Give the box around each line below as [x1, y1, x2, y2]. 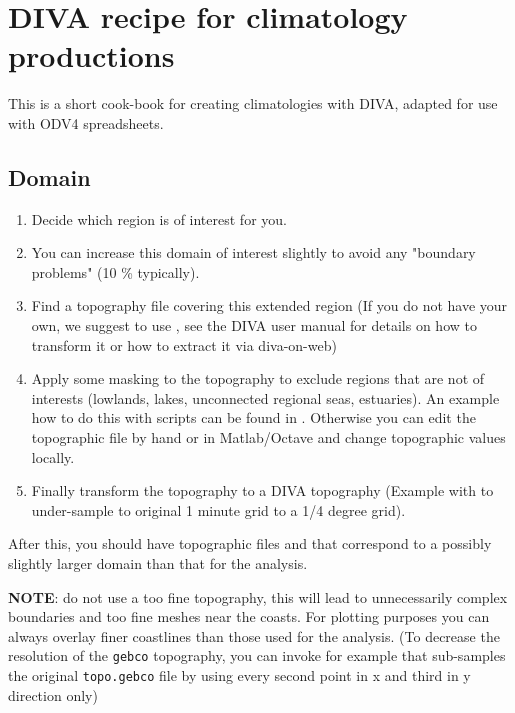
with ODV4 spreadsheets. [8, 112, 164, 133]
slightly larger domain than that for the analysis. [8, 553, 308, 574]
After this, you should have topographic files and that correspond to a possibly [8, 533, 492, 554]
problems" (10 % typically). [31, 261, 200, 282]
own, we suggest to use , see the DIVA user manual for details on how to [31, 315, 477, 336]
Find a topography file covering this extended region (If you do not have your [31, 295, 508, 316]
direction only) [8, 684, 98, 705]
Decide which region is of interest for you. [31, 208, 287, 229]
